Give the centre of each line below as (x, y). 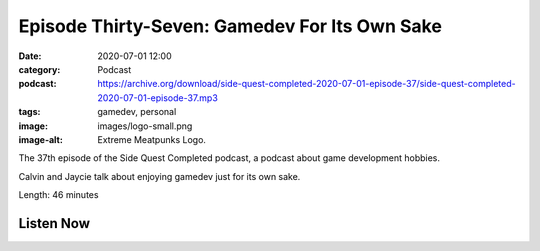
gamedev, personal (137, 112)
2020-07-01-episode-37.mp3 (158, 97)
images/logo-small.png (145, 126)
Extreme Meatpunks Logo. (152, 139)
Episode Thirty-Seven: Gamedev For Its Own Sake (230, 26)
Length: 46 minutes (58, 195)
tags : (29, 112)
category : (39, 69)
